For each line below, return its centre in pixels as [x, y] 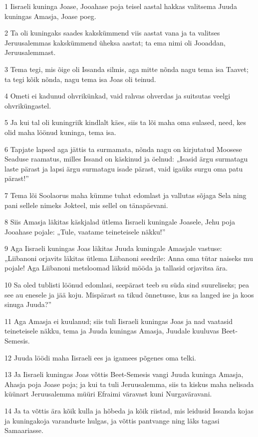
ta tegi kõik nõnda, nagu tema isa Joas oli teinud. [80, 79]
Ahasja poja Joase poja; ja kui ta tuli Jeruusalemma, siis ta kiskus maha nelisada [129, 384]
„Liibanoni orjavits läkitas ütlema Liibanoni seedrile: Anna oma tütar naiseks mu [129, 258]
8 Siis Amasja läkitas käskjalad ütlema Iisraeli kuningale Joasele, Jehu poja [120, 222]
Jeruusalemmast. [30, 52]
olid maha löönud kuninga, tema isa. [60, 132]
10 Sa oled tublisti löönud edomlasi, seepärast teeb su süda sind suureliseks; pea [127, 285]
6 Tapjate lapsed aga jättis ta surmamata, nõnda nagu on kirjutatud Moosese [123, 149]
